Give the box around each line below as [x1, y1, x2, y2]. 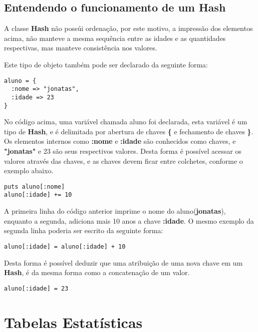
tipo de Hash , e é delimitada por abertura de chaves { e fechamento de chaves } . [4, 126, 254, 136]
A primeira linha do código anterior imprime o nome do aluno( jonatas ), [4, 206, 226, 216]
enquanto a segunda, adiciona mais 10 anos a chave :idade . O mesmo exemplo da [4, 215, 254, 226]
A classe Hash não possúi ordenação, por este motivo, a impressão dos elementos [4, 23, 253, 33]
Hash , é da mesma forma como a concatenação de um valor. [4, 267, 190, 278]
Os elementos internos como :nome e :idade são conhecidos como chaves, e [4, 136, 236, 146]
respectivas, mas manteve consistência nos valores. [4, 42, 157, 53]
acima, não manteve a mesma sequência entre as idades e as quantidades [4, 32, 226, 43]
